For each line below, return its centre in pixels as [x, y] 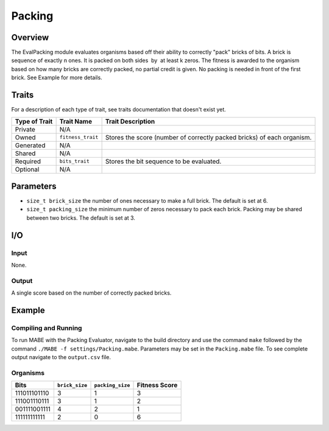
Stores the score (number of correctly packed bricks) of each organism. [208, 137]
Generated [30, 145]
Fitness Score [157, 385]
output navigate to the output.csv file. [61, 357]
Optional [27, 169]
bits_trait [74, 161]
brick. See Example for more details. [57, 78]
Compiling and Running [47, 328]
